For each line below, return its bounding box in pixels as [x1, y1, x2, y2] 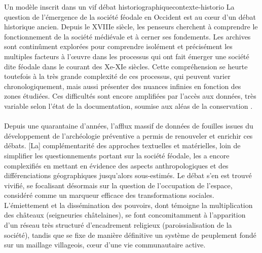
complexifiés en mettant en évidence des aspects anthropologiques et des [4, 160, 229, 171]
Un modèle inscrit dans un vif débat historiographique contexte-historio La [4, 2, 235, 12]
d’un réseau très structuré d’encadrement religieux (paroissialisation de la [4, 220, 232, 230]
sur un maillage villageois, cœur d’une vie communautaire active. [4, 239, 206, 250]
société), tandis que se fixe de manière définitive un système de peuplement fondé [4, 229, 256, 240]
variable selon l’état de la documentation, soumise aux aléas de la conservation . [4, 100, 253, 111]
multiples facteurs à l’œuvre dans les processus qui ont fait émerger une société [4, 51, 249, 61]
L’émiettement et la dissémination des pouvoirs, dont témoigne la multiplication [4, 199, 253, 210]
